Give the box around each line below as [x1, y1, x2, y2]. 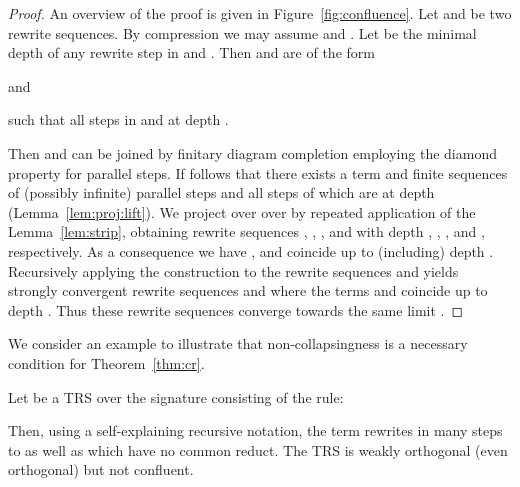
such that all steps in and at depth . [8, 109, 229, 130]
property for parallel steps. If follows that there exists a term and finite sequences [8, 162, 508, 183]
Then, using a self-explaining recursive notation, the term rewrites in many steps [8, 420, 503, 441]
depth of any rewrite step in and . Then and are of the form [8, 42, 375, 63]
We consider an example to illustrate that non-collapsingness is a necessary [8, 333, 468, 354]
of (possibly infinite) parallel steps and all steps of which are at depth [8, 182, 435, 203]
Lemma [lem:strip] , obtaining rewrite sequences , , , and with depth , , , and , [8, 221, 485, 242]
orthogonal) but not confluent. [8, 459, 194, 480]
